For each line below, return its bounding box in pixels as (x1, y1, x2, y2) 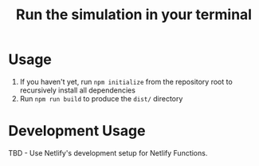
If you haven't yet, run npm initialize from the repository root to (19, 77, 233, 86)
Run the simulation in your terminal (15, 6, 253, 24)
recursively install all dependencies (19, 85, 135, 95)
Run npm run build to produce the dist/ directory (19, 93, 183, 103)
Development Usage (8, 122, 146, 140)
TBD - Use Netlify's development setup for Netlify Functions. (8, 148, 208, 157)
